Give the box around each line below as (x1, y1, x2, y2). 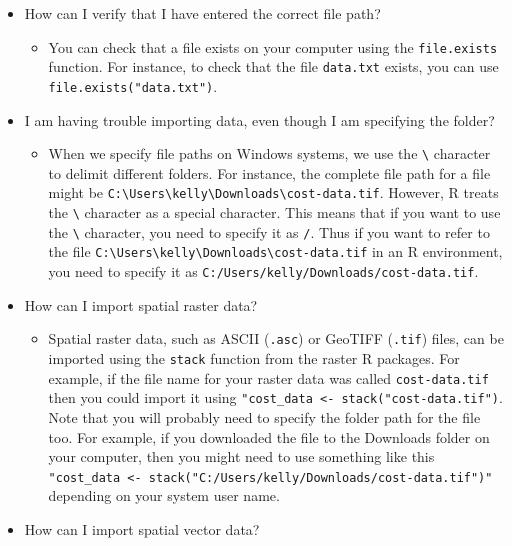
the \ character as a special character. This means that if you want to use (48, 202, 501, 223)
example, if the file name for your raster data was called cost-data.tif (48, 367, 489, 388)
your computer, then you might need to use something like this (48, 446, 435, 467)
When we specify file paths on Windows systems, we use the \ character (48, 143, 491, 164)
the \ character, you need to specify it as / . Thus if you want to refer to (48, 221, 490, 242)
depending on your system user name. (48, 485, 280, 506)
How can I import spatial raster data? (24, 294, 258, 315)
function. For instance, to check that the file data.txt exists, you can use (48, 56, 499, 77)
